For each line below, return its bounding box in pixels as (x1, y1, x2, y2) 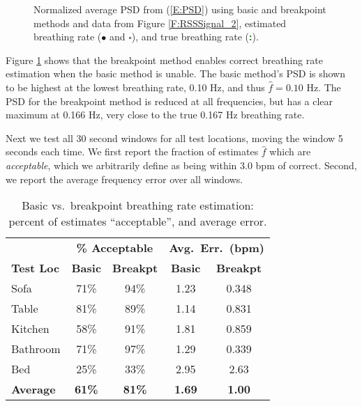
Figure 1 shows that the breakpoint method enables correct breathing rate (6, 52, 323, 67)
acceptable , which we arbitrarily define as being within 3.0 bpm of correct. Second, (6, 157, 357, 172)
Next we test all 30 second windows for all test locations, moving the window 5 (6, 130, 343, 145)
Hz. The (306, 79, 341, 94)
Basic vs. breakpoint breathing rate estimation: (22, 197, 254, 214)
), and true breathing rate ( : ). (131, 29, 259, 44)
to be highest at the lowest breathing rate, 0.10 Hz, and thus (6, 79, 265, 94)
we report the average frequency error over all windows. (6, 171, 243, 186)
